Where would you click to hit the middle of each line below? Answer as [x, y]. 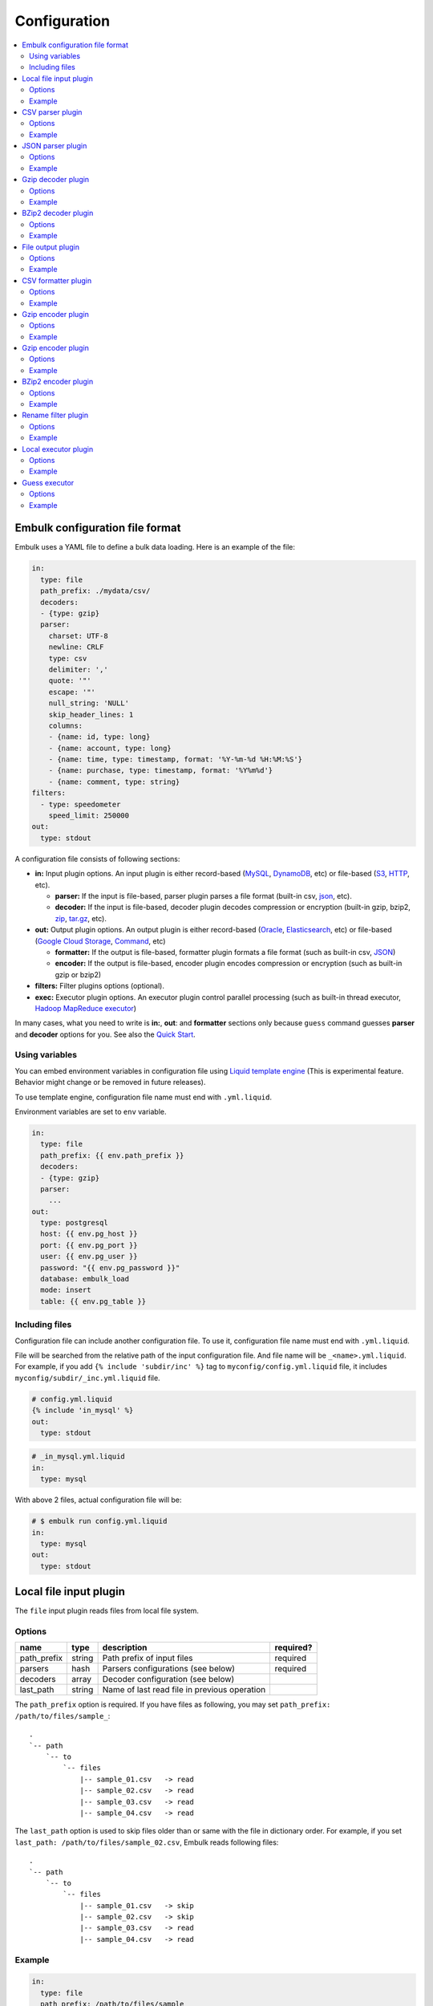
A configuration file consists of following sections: [97, 859]
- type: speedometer [81, 804]
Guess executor [48, 482]
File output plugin [51, 247]
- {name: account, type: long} [110, 748]
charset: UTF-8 [78, 636]
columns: [66, 725]
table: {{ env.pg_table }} [93, 1301]
